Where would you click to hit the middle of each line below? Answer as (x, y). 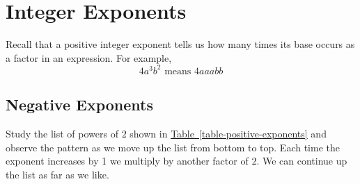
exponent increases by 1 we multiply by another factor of (127, 161)
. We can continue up (302, 161)
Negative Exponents (79, 104)
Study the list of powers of (62, 134)
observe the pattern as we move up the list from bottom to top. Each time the (173, 147)
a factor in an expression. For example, (89, 57)
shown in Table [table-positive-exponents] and (228, 134)
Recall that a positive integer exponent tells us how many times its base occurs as (180, 44)
